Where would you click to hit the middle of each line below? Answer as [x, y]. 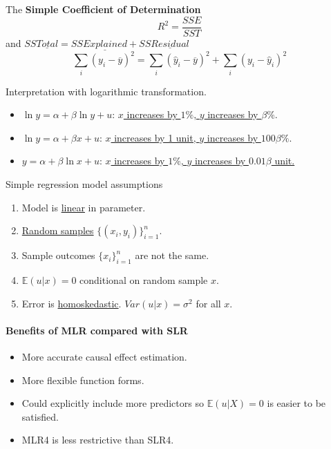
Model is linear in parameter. [84, 207]
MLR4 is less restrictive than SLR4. [98, 440]
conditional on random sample [144, 280]
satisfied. [40, 416]
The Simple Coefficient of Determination [103, 9]
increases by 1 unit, [155, 137]
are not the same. [172, 255]
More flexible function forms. [83, 380]
